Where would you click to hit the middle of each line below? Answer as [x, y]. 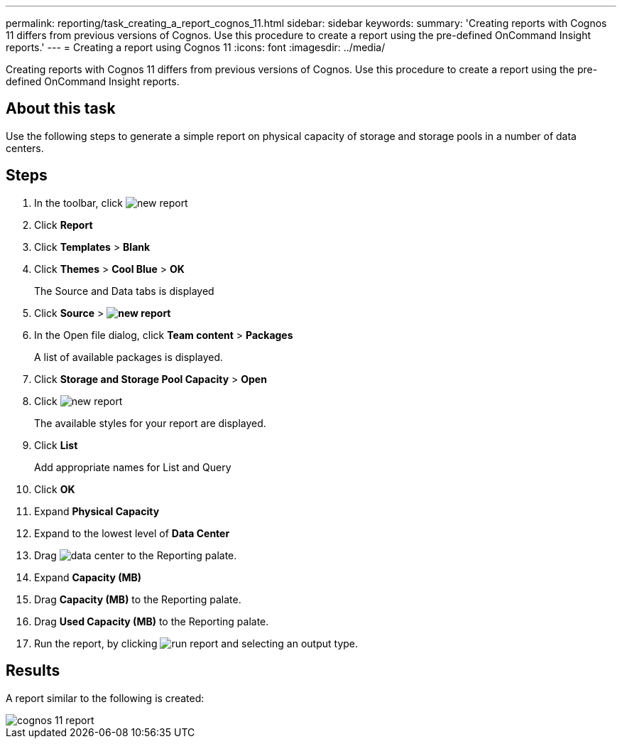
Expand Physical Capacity [97, 511]
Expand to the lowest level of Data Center [132, 533]
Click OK [55, 489]
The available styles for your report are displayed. [150, 423]
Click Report [64, 225]
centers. [25, 148]
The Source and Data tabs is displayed [124, 291]
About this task [61, 109]
